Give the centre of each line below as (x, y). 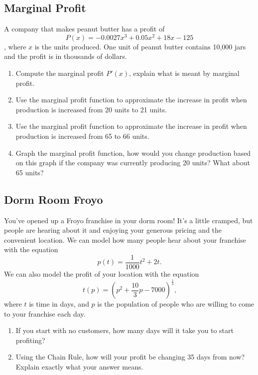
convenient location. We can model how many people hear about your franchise (125, 239)
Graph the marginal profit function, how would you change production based (133, 153)
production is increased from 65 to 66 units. (82, 136)
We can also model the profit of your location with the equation (102, 274)
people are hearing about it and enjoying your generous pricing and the (113, 230)
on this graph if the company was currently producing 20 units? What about (133, 163)
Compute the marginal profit (60, 73)
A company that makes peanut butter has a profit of (84, 29)
